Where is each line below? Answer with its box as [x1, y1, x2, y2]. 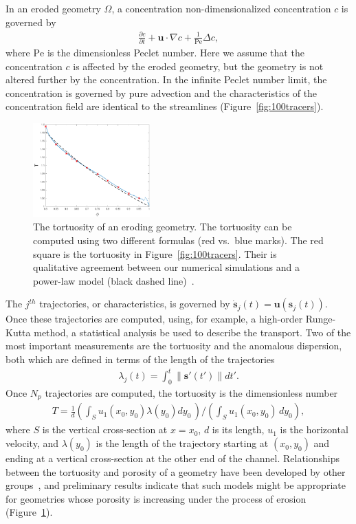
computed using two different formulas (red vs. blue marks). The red [33, 232, 324, 247]
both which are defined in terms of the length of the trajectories [5, 352, 275, 367]
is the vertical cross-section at [42, 422, 168, 437]
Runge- [305, 312, 336, 326]
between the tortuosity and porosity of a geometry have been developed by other [5, 464, 346, 479]
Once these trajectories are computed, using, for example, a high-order [5, 312, 303, 326]
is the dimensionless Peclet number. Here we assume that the [47, 45, 304, 60]
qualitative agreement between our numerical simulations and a [33, 260, 300, 274]
